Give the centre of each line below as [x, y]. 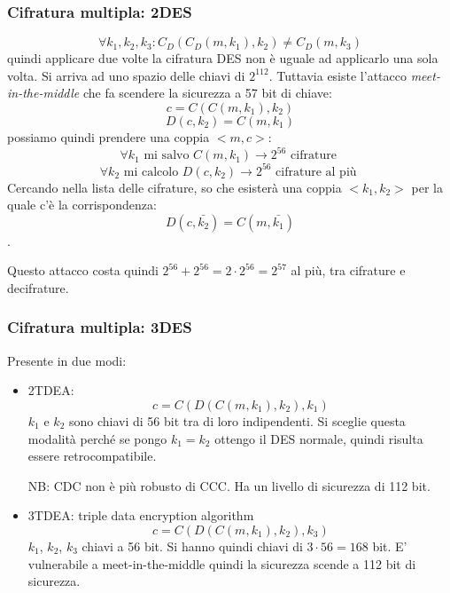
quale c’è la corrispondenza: [82, 205]
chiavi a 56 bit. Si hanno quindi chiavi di [192, 546]
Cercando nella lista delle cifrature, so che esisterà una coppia [175, 187]
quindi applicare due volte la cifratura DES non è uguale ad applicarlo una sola [223, 58]
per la [427, 187]
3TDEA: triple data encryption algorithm [141, 515]
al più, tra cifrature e [348, 270]
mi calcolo [151, 172]
